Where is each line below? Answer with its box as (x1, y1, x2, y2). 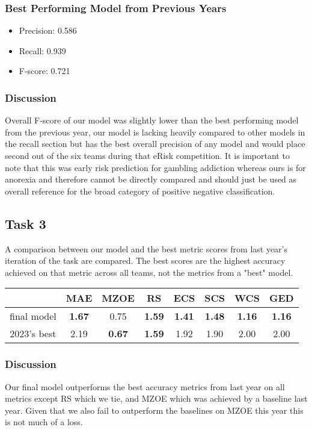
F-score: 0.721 (19, 64, 70, 77)
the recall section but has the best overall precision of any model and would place (5, 137, 305, 150)
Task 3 (5, 214, 46, 232)
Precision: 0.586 (19, 24, 77, 37)
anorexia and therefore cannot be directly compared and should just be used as (5, 173, 297, 185)
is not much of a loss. (5, 416, 83, 428)
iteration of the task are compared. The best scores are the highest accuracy (5, 254, 286, 267)
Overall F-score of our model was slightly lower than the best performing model (5, 114, 299, 126)
